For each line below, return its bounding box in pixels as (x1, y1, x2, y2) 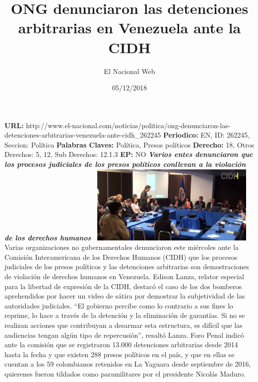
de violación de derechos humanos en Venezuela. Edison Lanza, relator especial (4, 271, 245, 281)
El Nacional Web (104, 66, 155, 76)
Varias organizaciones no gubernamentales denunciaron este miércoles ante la (4, 242, 239, 252)
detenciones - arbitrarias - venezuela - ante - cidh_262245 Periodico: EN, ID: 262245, (4, 130, 250, 140)
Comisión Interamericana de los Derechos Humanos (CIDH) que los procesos (4, 251, 238, 262)
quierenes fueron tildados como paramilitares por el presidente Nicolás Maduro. (4, 368, 246, 379)
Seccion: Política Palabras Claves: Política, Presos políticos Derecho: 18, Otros (4, 139, 255, 150)
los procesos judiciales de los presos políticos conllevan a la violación (4, 159, 246, 169)
